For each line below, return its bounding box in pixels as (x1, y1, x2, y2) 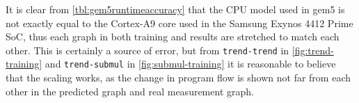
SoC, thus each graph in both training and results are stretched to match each (6, 29, 340, 44)
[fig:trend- (292, 42, 334, 57)
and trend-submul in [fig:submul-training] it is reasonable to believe (45, 56, 336, 71)
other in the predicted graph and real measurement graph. (6, 84, 254, 98)
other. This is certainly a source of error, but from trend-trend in (6, 42, 289, 57)
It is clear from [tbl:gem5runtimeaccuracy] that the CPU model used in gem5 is (6, 2, 345, 16)
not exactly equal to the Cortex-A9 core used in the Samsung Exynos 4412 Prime (6, 15, 353, 30)
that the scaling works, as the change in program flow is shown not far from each (6, 70, 351, 85)
